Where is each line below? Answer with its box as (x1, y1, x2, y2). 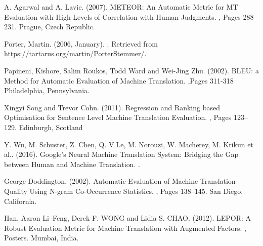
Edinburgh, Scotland (19, 121, 83, 132)
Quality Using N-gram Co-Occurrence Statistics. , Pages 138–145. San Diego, (4, 185, 243, 196)
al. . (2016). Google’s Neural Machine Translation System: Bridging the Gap (4, 149, 239, 159)
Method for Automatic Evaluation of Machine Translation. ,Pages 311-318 (4, 75, 234, 86)
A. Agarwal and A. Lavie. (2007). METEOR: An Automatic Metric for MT (4, 2, 238, 12)
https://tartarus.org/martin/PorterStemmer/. (4, 48, 147, 59)
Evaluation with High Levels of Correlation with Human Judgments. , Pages (4, 11, 241, 22)
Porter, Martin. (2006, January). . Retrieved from (4, 38, 158, 49)
